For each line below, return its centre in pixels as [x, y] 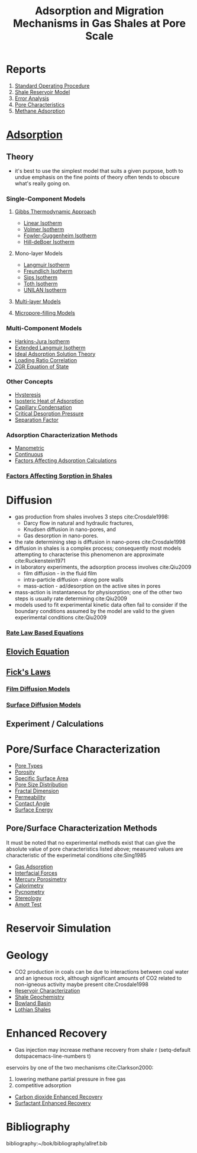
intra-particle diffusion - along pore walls [73, 579]
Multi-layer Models [38, 302]
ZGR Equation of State [42, 366]
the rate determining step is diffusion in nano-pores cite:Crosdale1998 [100, 542]
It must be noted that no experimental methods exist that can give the [91, 842]
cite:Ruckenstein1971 [40, 561]
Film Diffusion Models [38, 689]
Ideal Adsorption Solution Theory [55, 354]
